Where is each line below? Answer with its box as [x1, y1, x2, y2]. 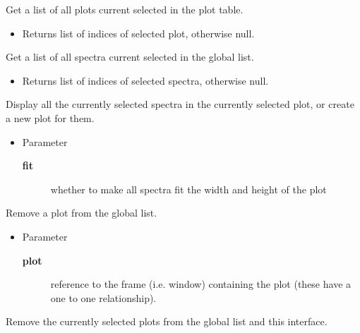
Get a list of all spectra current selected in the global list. [6, 49, 254, 64]
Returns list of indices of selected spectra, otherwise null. [22, 73, 269, 87]
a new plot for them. [6, 110, 95, 125]
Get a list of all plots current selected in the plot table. [6, 2, 244, 16]
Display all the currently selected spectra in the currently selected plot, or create [6, 97, 354, 111]
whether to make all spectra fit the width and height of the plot [50, 181, 327, 196]
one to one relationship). [50, 290, 157, 305]
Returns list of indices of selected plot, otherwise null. [22, 25, 255, 40]
